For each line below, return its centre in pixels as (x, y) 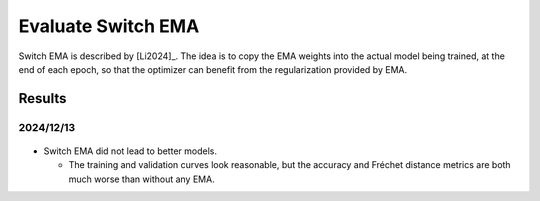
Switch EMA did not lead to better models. (130, 151)
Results (42, 98)
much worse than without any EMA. (141, 179)
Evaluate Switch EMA (109, 26)
